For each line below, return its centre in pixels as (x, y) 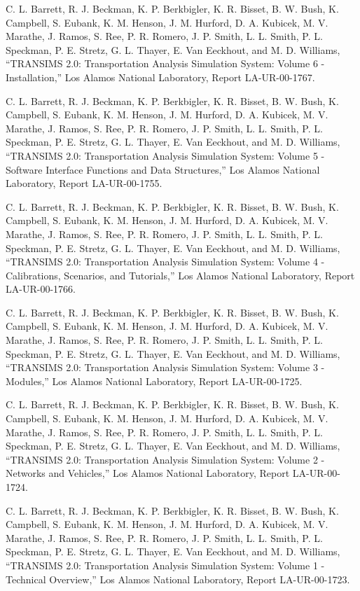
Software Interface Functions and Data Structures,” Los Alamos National (163, 169)
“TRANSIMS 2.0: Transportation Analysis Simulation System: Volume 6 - (165, 63)
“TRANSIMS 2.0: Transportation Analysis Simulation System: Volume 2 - (165, 459)
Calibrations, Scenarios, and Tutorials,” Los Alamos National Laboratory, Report (180, 275)
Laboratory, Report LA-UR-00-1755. (84, 183)
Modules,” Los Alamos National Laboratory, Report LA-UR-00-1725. (154, 381)
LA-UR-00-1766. (41, 289)
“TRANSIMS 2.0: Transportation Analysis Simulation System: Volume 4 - (165, 262)
